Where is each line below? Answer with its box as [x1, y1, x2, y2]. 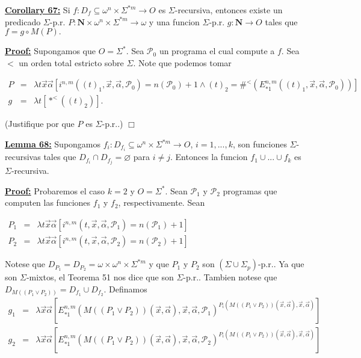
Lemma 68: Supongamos [5, 138, 101, 150]
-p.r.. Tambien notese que [183, 271, 277, 283]
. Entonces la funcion [170, 150, 248, 163]
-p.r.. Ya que [258, 258, 304, 270]
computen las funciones [5, 196, 91, 209]
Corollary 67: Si [5, 4, 70, 16]
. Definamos [103, 282, 147, 295]
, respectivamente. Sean [118, 196, 205, 209]
